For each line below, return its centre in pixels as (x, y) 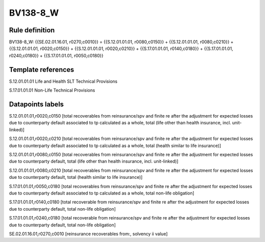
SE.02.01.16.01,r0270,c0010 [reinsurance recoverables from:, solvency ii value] (88, 234)
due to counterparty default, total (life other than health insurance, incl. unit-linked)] (94, 161)
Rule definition (32, 30)
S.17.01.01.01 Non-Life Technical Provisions (52, 90)
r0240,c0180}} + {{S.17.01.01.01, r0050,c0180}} (56, 55)
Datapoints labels (36, 104)
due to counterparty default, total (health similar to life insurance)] (76, 177)
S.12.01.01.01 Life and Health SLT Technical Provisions (63, 81)
